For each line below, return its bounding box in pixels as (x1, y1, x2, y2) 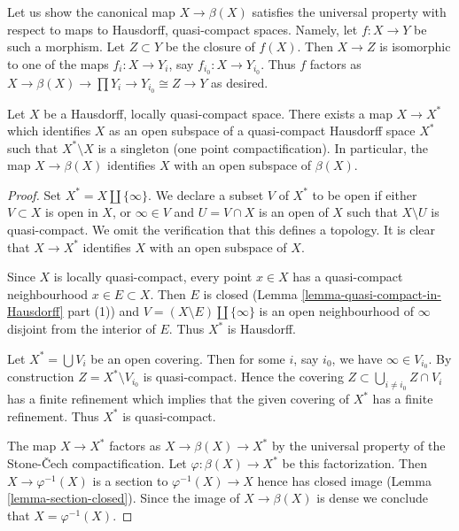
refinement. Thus (7, 406, 99, 425)
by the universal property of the (271, 436, 446, 455)
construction (7, 367, 74, 386)
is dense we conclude (316, 489, 429, 507)
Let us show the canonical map (7, 3, 175, 20)
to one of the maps (7, 54, 109, 73)
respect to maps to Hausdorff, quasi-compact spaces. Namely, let (7, 19, 358, 38)
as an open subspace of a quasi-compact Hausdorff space (109, 121, 416, 140)
